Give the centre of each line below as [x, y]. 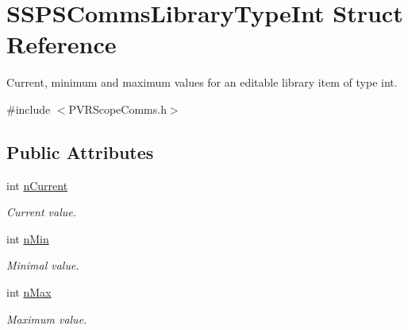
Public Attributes [80, 151]
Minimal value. [43, 265]
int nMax [29, 292]
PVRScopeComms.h [117, 109]
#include [29, 109]
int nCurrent [37, 185]
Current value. [42, 212]
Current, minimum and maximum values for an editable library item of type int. [202, 82]
